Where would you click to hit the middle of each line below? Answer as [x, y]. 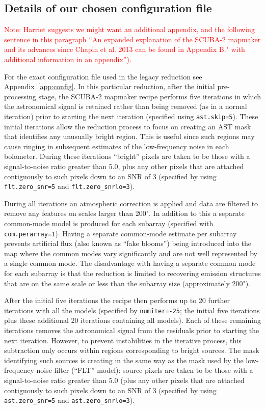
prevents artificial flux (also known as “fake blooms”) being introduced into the [128, 243]
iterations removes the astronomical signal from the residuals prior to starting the [132, 330]
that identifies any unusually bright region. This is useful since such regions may [129, 136]
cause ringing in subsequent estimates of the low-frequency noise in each [117, 146]
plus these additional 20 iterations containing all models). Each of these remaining [132, 320]
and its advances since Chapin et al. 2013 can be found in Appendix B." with [125, 49]
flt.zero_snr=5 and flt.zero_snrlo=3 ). [70, 186]
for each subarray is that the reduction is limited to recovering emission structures [132, 273]
